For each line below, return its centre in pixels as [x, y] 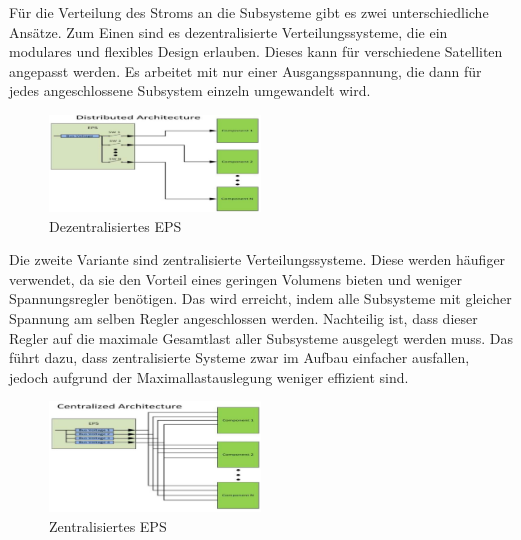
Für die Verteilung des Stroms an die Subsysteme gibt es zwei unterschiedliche [249, 12]
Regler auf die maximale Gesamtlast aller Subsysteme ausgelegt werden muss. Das [261, 337]
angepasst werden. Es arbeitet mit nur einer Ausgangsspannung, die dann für [245, 70]
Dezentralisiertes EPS [115, 225]
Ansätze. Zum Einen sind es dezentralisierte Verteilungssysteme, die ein [228, 31]
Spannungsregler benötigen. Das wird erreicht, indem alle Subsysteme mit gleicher [260, 298]
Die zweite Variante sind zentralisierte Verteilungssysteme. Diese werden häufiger [257, 259]
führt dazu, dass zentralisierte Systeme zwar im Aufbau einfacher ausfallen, [239, 357]
